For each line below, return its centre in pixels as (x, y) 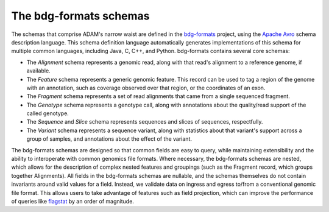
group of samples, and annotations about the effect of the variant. (109, 139)
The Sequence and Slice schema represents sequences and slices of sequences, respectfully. (145, 122)
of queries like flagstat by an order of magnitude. (73, 201)
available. (39, 71)
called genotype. (48, 113)
